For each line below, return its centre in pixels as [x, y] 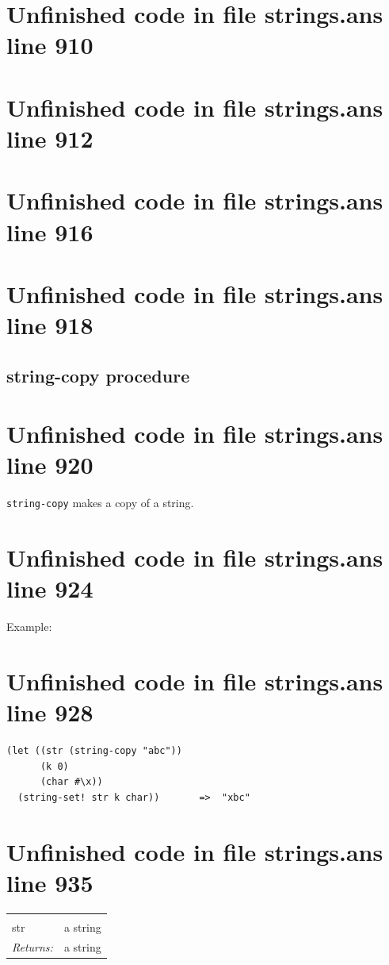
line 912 [50, 138]
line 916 [50, 231]
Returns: [32, 946]
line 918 [50, 325]
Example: [29, 627]
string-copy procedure [98, 375]
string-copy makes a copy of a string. [100, 503]
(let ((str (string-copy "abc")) [94, 751]
